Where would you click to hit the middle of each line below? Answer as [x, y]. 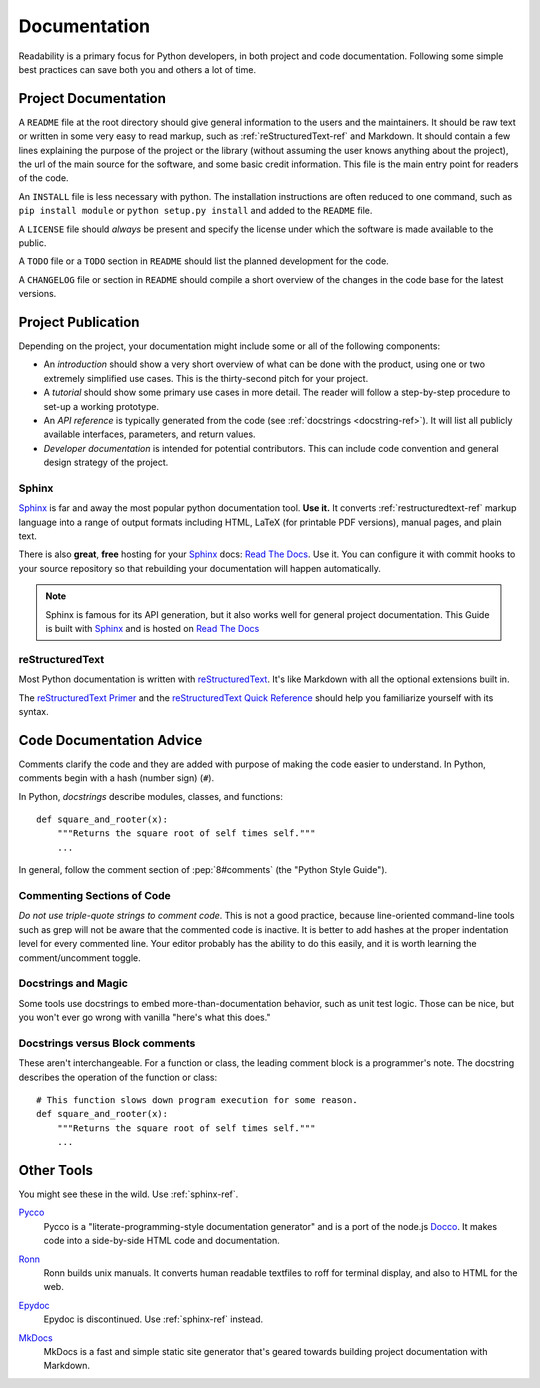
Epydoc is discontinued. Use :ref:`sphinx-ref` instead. [153, 1319]
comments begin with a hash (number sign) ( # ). [116, 778]
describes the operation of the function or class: [118, 1077]
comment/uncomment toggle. [79, 957]
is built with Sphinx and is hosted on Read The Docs [152, 629]
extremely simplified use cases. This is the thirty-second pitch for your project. [206, 378]
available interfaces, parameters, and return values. [149, 434]
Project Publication [79, 321]
